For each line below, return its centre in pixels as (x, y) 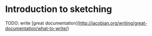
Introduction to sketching (59, 9)
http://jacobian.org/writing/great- (113, 23)
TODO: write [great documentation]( (42, 23)
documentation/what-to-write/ (36, 28)
